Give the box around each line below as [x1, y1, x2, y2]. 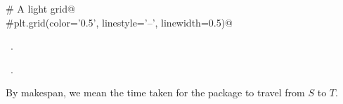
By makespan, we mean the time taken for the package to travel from [6, 85, 305, 100]
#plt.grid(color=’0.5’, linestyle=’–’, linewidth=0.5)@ [6, 15, 233, 29]
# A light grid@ [6, 1, 75, 15]
